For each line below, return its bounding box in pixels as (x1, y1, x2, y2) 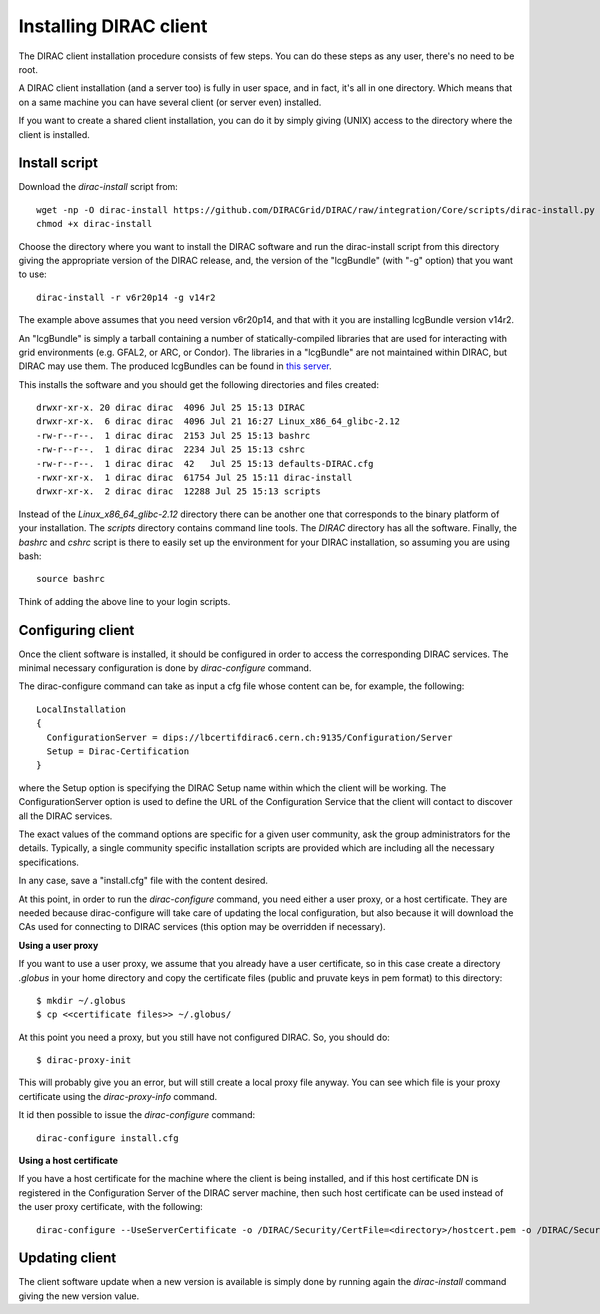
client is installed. (18, 128, 90, 140)
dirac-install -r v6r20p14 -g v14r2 (36, 291, 216, 303)
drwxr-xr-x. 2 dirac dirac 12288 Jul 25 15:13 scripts (36, 486, 322, 497)
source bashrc (36, 573, 105, 585)
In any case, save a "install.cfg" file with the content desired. (18, 875, 269, 887)
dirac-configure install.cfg (36, 1132, 179, 1144)
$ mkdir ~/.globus (36, 995, 127, 1006)
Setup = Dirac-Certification (46, 746, 190, 757)
